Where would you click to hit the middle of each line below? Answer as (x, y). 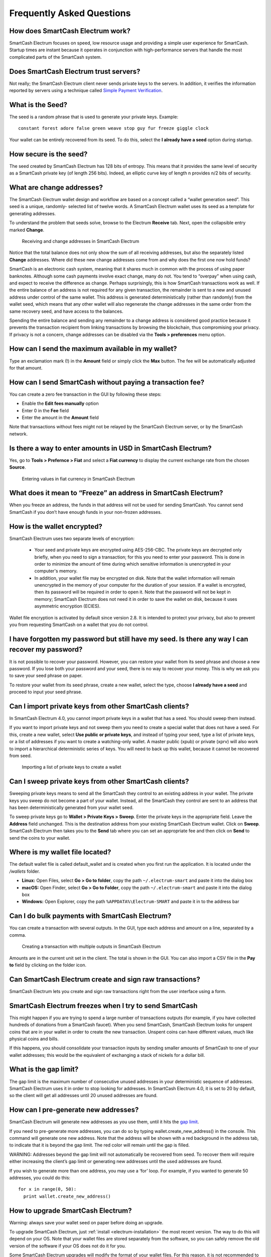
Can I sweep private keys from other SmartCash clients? (99, 782)
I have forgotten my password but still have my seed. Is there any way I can (129, 639)
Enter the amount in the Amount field (60, 418)
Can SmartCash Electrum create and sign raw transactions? (105, 979)
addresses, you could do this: (40, 1178)
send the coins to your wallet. (40, 838)
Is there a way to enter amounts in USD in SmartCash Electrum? (110, 448)
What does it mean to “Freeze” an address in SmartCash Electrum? (116, 493)
